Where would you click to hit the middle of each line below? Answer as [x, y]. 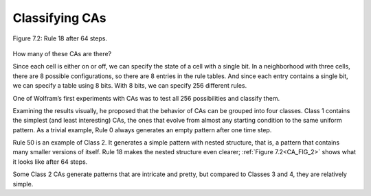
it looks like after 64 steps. [50, 162]
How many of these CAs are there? [62, 53]
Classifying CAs [59, 18]
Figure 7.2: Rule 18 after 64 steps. [60, 38]
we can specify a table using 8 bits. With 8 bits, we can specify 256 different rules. [130, 86]
